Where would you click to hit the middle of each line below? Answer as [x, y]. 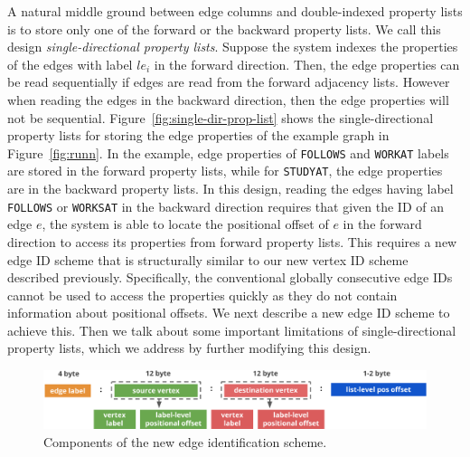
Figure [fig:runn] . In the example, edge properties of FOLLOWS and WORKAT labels [228, 152]
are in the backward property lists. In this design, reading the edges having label [230, 189]
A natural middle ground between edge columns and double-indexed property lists [235, 11]
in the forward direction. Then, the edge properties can [307, 64]
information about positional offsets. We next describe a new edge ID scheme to [229, 313]
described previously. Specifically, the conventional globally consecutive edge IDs [230, 277]
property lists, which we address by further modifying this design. [189, 348]
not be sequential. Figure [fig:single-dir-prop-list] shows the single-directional [221, 117]
